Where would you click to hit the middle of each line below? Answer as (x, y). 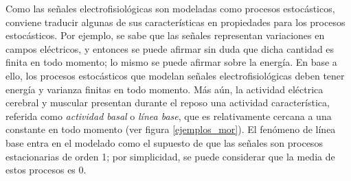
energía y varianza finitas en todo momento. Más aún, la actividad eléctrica (165, 89)
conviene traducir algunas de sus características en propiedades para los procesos (175, 22)
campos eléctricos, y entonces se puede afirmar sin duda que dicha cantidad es (170, 48)
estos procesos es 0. (46, 170)
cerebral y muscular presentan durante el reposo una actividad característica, (168, 102)
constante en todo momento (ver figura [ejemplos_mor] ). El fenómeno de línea (171, 129)
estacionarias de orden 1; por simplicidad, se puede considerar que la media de (170, 156)
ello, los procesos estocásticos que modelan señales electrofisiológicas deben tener (175, 75)
